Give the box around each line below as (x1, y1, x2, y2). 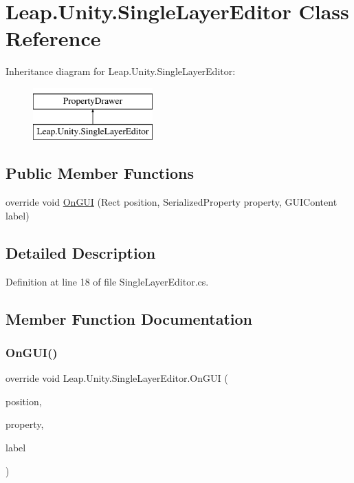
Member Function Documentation (5, 308, 253, 329)
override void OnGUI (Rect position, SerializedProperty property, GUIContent (5, 195, 338, 209)
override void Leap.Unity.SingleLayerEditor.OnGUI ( (5, 371, 228, 385)
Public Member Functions (5, 162, 194, 184)
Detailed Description (5, 241, 156, 263)
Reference (5, 24, 101, 52)
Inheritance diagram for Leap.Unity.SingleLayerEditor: (5, 64, 236, 78)
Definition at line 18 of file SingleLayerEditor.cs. (5, 274, 209, 288)
